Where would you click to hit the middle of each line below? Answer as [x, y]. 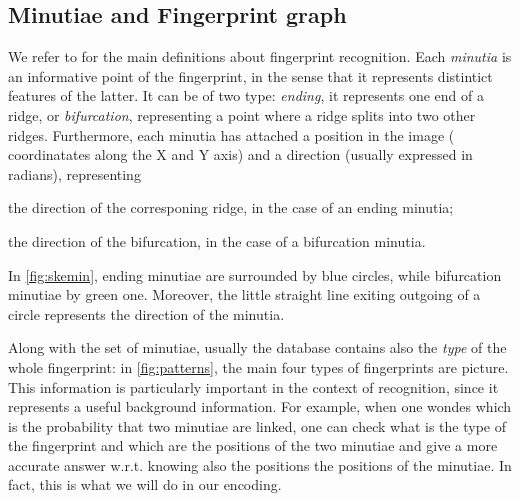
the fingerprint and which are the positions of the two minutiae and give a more [253, 445]
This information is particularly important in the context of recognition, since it [253, 386]
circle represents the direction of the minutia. [146, 313]
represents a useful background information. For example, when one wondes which [260, 406]
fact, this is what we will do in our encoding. [145, 484]
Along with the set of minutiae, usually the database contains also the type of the [257, 347]
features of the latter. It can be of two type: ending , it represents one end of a [246, 95]
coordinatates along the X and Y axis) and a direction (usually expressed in [240, 154]
